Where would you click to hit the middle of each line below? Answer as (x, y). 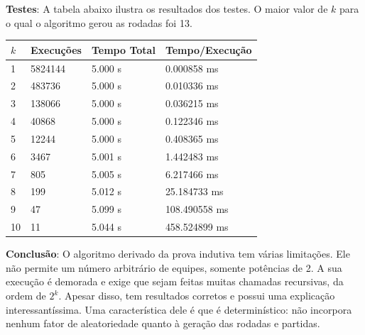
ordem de (26, 295)
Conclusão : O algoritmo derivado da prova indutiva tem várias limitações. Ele (178, 254)
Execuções (56, 49)
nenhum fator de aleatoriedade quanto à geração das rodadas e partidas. (163, 323)
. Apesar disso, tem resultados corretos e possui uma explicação (197, 295)
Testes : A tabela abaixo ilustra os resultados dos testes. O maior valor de (167, 9)
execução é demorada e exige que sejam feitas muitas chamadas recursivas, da (175, 281)
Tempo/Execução (208, 49)
